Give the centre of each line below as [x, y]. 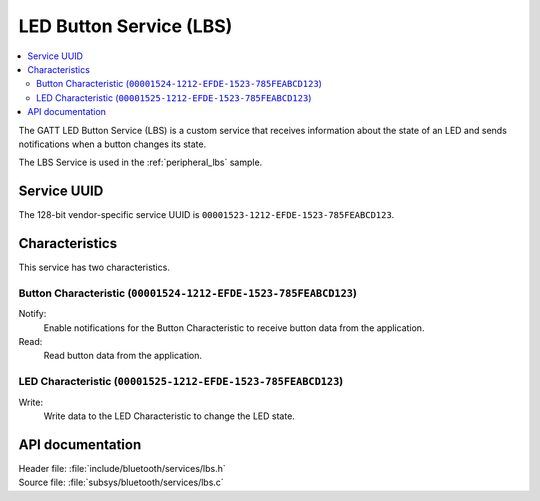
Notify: [32, 314]
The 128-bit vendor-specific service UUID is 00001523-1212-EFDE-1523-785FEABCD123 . [206, 215]
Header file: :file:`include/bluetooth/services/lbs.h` [122, 468]
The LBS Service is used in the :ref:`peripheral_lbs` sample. [140, 162]
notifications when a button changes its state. [112, 144]
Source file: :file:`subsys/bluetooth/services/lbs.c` [121, 482]
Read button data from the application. [123, 356]
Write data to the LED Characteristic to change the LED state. [169, 416]
